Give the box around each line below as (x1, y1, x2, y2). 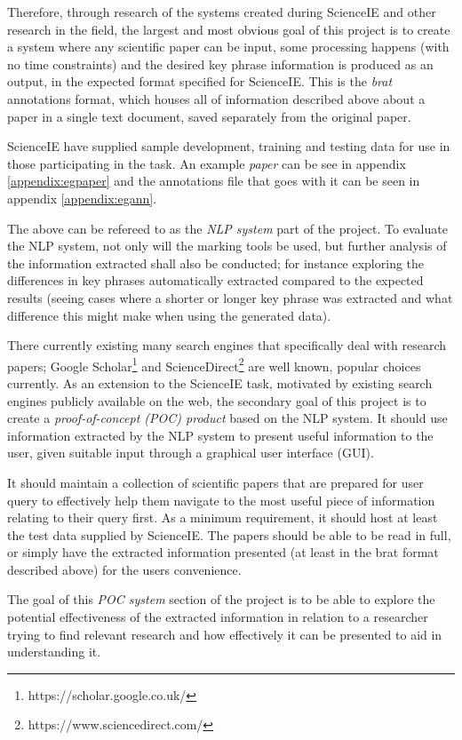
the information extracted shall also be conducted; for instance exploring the (7, 253, 425, 272)
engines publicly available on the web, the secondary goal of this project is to (7, 391, 426, 410)
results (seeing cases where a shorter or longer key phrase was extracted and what (7, 288, 453, 306)
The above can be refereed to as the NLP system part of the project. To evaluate (7, 219, 448, 237)
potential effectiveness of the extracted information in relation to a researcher (7, 608, 428, 626)
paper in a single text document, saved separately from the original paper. (7, 107, 411, 125)
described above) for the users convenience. (7, 560, 242, 578)
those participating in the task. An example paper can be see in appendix (7, 154, 406, 172)
